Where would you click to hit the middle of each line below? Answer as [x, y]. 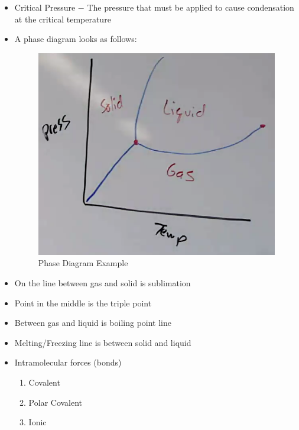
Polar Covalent [56, 402]
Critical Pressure [45, 7]
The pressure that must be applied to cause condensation [191, 7]
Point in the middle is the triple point [83, 303]
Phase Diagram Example [83, 263]
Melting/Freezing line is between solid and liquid [103, 342]
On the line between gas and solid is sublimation [103, 282]
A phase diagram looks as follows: [76, 39]
